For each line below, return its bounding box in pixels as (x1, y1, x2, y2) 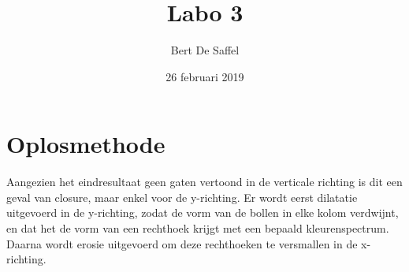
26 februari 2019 (165, 68, 244, 84)
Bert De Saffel (170, 42, 240, 58)
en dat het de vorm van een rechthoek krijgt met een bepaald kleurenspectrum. (6, 220, 389, 237)
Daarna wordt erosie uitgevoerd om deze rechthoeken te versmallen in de (6, 235, 358, 252)
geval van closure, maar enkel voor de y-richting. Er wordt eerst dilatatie (6, 188, 358, 205)
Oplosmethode (6, 128, 165, 160)
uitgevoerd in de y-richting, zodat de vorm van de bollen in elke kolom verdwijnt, (6, 204, 399, 221)
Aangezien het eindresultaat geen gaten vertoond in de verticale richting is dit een (6, 173, 403, 190)
